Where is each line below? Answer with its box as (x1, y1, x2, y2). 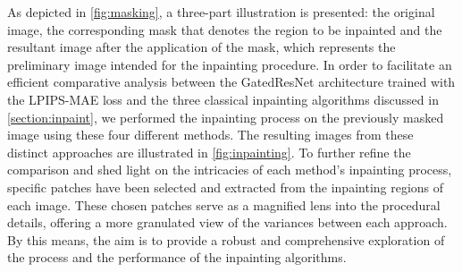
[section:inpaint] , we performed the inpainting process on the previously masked (7, 107, 444, 126)
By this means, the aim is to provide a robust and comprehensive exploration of (7, 230, 445, 249)
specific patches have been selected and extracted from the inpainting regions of (7, 177, 444, 196)
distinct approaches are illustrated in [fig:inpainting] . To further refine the (7, 142, 411, 161)
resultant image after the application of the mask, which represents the (7, 38, 396, 56)
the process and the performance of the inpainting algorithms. (7, 248, 347, 267)
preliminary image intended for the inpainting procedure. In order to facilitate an (7, 55, 452, 73)
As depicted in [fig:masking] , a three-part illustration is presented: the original (7, 3, 435, 21)
